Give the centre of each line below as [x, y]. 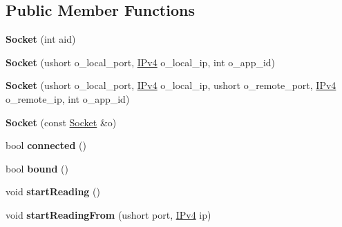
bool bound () [37, 168]
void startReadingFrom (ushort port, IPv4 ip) [108, 214]
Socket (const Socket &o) [61, 122]
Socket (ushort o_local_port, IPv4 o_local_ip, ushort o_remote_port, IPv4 [171, 85]
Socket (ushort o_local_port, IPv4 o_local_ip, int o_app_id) [141, 62]
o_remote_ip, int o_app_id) [68, 98]
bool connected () [46, 145]
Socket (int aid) [41, 39]
